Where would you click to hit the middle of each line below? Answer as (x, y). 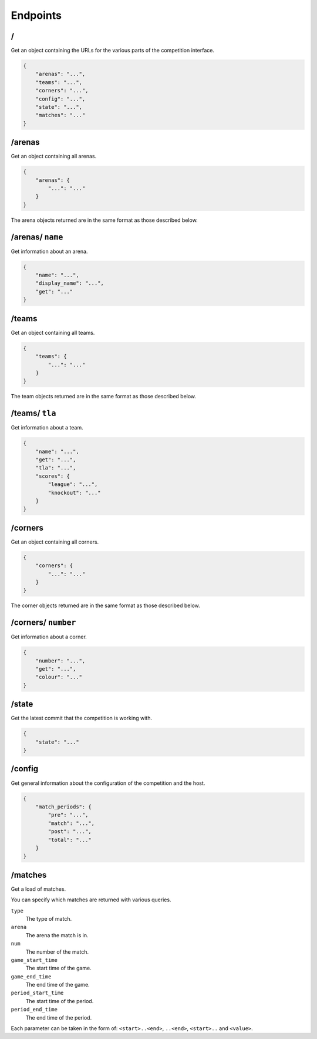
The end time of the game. (58, 985)
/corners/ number (43, 623)
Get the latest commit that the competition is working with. (82, 718)
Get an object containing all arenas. (54, 156)
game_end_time (31, 976)
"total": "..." (70, 840)
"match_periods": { (64, 807)
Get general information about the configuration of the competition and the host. (108, 783)
